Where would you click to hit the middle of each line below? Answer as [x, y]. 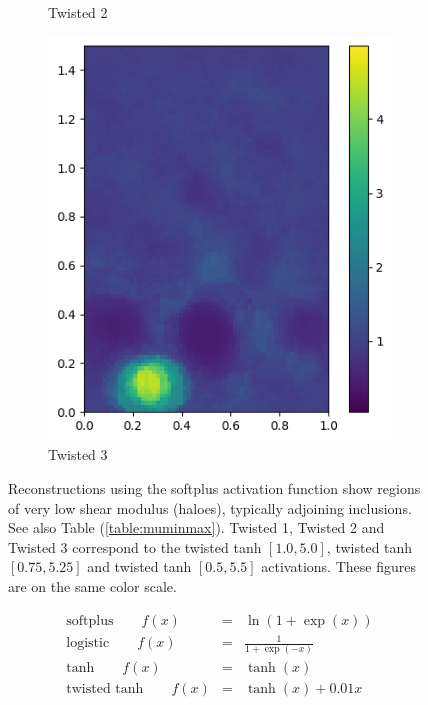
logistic [88, 643]
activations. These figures [338, 566]
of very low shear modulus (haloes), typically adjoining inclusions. [210, 507]
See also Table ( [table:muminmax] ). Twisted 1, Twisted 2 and [196, 527]
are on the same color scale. [92, 585]
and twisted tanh [139, 566]
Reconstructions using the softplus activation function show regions [214, 487]
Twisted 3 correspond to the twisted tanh [135, 546]
